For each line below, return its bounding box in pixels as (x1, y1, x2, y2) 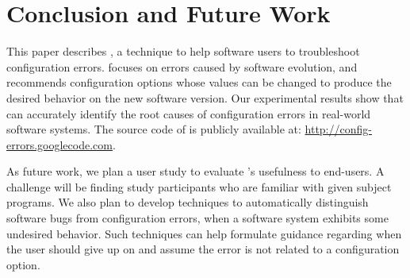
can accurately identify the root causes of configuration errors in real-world (6, 105, 371, 122)
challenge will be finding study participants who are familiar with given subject (6, 178, 392, 195)
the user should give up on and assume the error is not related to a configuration (6, 241, 400, 257)
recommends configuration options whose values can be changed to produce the (6, 74, 392, 91)
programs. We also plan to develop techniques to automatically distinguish (6, 194, 369, 210)
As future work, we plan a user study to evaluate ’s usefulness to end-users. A (6, 163, 385, 180)
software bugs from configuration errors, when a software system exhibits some (6, 210, 389, 226)
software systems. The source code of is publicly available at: (6, 121, 301, 137)
